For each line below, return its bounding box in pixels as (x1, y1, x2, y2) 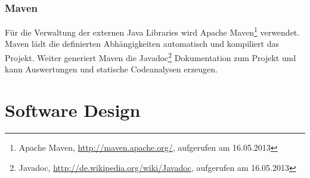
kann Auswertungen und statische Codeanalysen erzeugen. (5, 63, 218, 75)
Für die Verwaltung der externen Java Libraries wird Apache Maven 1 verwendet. (5, 24, 300, 38)
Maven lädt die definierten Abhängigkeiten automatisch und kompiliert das (5, 37, 279, 50)
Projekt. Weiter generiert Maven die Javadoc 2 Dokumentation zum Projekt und (5, 50, 296, 63)
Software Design (5, 98, 141, 122)
